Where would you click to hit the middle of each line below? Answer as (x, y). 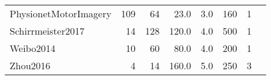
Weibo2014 (33, 48)
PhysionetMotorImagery (61, 13)
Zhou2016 (30, 65)
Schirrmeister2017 (47, 31)
